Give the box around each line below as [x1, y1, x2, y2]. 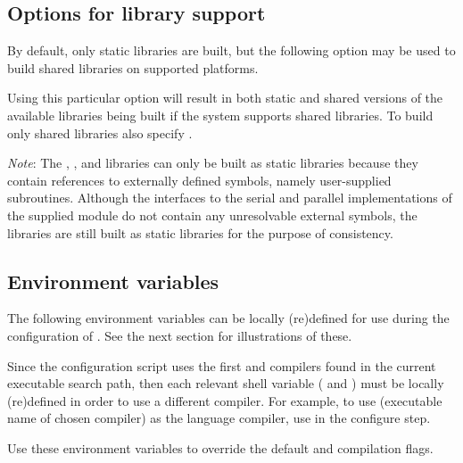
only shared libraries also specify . [7, 123, 193, 142]
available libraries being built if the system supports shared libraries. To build [7, 105, 434, 124]
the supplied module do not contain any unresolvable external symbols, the [7, 205, 418, 224]
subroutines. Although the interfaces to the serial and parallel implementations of [7, 188, 452, 207]
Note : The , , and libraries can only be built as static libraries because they [7, 153, 418, 172]
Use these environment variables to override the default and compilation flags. [7, 438, 434, 457]
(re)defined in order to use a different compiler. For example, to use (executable [7, 391, 442, 409]
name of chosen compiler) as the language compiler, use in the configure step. [7, 409, 431, 427]
